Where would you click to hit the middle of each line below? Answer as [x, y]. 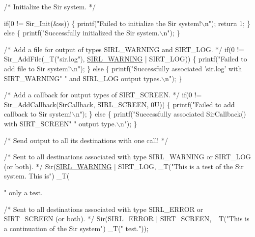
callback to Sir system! [38, 114]
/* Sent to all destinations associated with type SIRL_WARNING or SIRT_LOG [127, 157]
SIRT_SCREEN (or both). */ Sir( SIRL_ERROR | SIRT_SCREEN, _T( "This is [127, 219]
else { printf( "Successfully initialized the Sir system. [82, 33]
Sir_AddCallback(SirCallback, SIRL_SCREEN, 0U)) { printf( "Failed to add [119, 104]
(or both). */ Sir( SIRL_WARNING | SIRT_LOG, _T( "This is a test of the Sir [124, 166]
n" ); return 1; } [228, 23]
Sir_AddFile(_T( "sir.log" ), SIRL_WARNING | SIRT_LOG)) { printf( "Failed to [126, 59]
